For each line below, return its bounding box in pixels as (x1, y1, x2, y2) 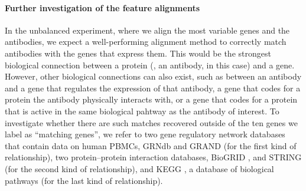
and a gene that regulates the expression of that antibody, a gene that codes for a (5, 81, 301, 94)
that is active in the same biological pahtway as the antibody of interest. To (5, 104, 279, 117)
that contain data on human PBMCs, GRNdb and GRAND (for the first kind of (5, 139, 297, 152)
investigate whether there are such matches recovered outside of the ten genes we (5, 116, 298, 129)
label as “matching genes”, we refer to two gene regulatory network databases (5, 128, 285, 140)
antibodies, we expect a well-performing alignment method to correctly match (5, 35, 287, 48)
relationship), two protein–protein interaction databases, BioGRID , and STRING (5, 151, 302, 163)
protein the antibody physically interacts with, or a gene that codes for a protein (5, 93, 298, 106)
